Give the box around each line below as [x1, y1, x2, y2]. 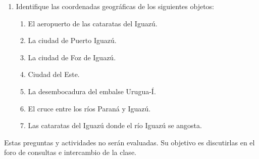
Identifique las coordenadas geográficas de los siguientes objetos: [16, 1, 215, 11]
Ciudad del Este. [28, 69, 80, 79]
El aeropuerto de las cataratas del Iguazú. [28, 18, 158, 28]
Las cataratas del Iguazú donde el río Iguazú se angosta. [28, 120, 202, 131]
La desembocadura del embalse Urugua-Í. [28, 86, 156, 96]
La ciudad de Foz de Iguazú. [28, 52, 116, 62]
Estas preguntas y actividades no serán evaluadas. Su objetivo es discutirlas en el [4, 137, 255, 147]
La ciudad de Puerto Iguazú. [28, 35, 117, 46]
